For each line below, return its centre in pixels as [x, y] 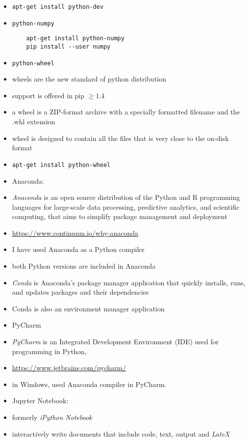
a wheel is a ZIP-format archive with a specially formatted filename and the [126, 112]
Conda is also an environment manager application [88, 308]
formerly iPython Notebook [52, 417]
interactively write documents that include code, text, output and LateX [121, 433]
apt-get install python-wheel [61, 165]
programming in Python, [49, 351]
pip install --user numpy [68, 46]
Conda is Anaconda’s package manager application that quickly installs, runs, [129, 282]
